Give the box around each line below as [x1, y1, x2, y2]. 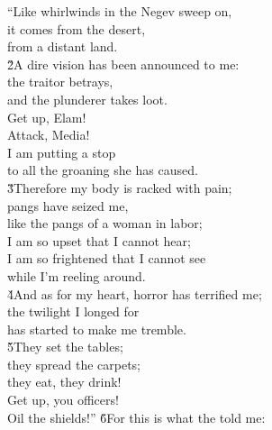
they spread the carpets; [7, 354, 141, 373]
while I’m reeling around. [7, 266, 146, 285]
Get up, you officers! [7, 390, 119, 409]
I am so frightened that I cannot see [7, 249, 206, 268]
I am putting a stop [7, 142, 116, 161]
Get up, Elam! [7, 107, 86, 126]
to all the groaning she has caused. [7, 160, 198, 179]
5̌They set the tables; [7, 337, 123, 356]
